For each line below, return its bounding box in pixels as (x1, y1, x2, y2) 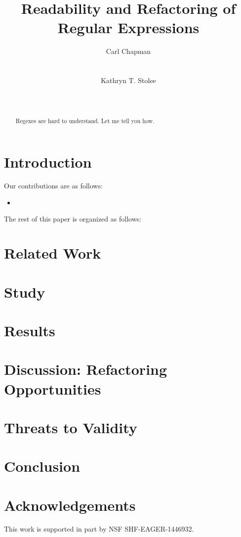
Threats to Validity (4, 417, 137, 437)
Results (4, 320, 55, 340)
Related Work (4, 243, 101, 263)
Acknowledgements (4, 494, 136, 515)
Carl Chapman (106, 46, 151, 56)
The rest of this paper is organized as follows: (4, 214, 142, 224)
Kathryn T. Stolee (101, 75, 156, 86)
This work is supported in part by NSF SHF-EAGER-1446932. (4, 523, 194, 534)
